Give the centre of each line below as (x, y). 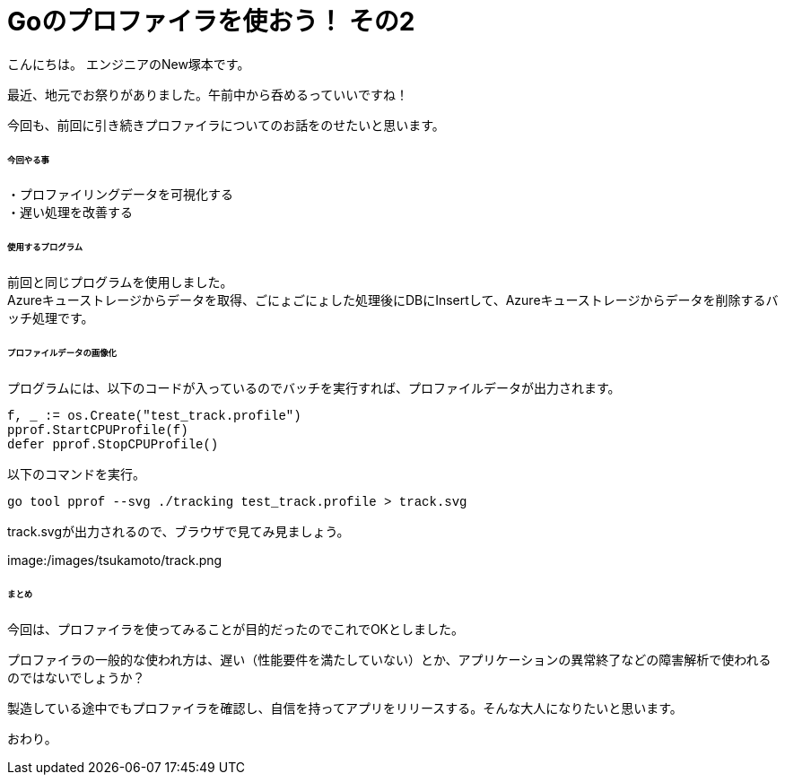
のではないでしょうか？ (76, 677)
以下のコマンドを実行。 (76, 474)
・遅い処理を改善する (70, 213)
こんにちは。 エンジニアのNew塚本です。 (129, 64)
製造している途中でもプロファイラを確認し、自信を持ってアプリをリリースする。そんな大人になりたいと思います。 (345, 708)
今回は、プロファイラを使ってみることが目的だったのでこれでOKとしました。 (235, 629)
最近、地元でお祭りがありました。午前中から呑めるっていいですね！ (208, 94)
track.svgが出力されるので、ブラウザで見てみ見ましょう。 (179, 531)
